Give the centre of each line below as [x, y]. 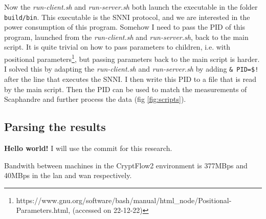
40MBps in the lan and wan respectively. [68, 175]
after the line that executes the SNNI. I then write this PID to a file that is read [130, 79]
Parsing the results [55, 127]
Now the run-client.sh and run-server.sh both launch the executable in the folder [131, 7]
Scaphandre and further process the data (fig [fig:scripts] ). [95, 99]
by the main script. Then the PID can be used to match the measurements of [126, 89]
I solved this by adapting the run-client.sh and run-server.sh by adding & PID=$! [131, 69]
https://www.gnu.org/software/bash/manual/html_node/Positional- [124, 200]
